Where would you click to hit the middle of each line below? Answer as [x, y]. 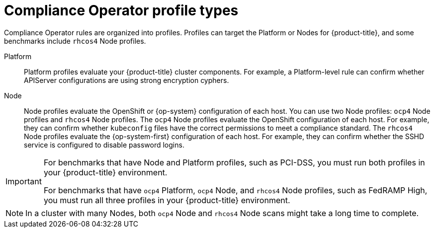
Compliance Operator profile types [121, 10]
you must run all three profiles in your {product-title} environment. [167, 200]
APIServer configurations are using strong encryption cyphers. [127, 80]
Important [24, 181]
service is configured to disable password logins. [104, 145]
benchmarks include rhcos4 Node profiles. [75, 41]
